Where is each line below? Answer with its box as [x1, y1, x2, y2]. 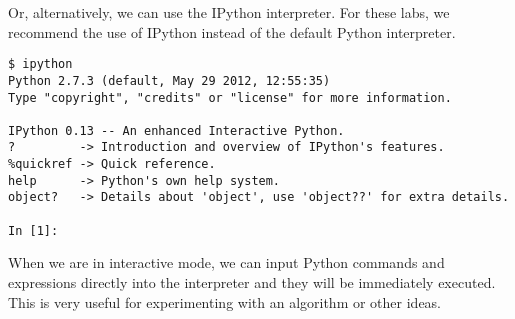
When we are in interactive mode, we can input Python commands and [8, 252, 445, 273]
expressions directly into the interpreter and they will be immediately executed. [8, 272, 496, 292]
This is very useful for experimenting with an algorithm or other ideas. [8, 291, 442, 312]
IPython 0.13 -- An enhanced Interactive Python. [8, 123, 345, 138]
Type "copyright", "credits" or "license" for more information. [8, 90, 452, 105]
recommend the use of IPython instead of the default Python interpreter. [8, 21, 456, 42]
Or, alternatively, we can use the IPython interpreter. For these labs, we [8, 2, 450, 22]
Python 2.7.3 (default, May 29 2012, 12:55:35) [8, 73, 331, 88]
